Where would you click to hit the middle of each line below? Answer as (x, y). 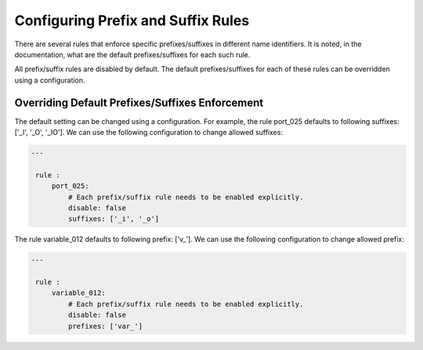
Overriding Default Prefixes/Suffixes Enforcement (139, 102)
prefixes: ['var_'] (105, 326)
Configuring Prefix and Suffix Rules (132, 20)
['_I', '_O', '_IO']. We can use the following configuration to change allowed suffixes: (149, 133)
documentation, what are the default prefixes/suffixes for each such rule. (132, 54)
